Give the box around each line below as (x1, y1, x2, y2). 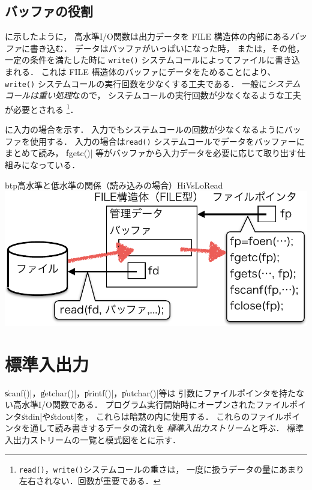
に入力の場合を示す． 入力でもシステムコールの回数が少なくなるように (5, 123, 284, 136)
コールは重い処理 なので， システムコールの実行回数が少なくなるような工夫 (5, 89, 301, 101)
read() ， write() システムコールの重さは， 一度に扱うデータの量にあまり (19, 462, 305, 475)
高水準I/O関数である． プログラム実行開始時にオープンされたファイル (13, 398, 290, 411)
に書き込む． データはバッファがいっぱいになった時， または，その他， (22, 41, 305, 54)
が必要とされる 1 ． (5, 101, 79, 115)
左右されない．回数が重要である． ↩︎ (19, 474, 161, 487)
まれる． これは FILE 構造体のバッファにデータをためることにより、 (5, 65, 276, 78)
